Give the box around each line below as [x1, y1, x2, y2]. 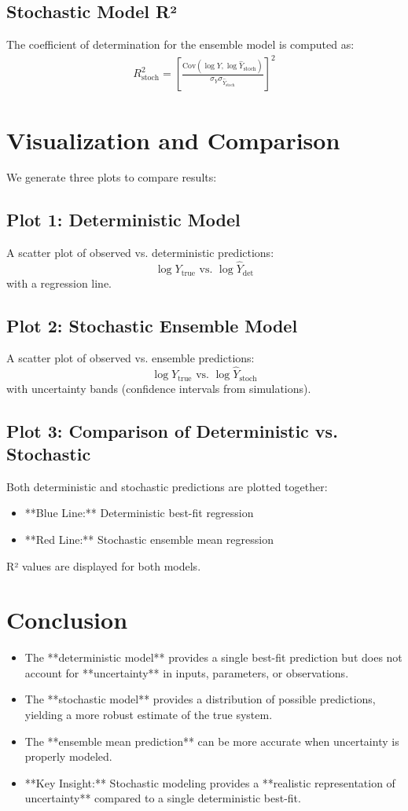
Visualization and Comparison [6, 123, 340, 156]
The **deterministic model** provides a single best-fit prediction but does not [24, 649, 402, 666]
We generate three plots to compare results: [6, 169, 217, 185]
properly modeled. [24, 748, 112, 765]
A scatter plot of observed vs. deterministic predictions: [6, 244, 274, 261]
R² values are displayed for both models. [6, 557, 201, 574]
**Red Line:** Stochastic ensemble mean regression [24, 530, 274, 547]
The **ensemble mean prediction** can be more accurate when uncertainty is [24, 732, 399, 749]
